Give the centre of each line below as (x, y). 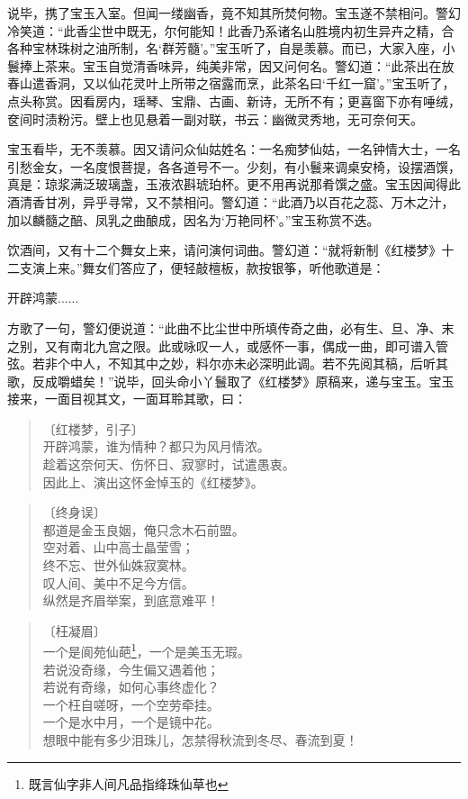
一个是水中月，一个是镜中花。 (131, 722)
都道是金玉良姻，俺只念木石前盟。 (144, 529)
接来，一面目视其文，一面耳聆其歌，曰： (127, 399)
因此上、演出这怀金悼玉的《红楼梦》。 (153, 481)
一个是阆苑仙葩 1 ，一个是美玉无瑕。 (146, 650)
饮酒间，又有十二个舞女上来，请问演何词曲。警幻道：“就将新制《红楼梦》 (225, 250)
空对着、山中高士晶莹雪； (118, 547)
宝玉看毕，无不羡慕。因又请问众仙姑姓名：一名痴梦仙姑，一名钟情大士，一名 (234, 149)
